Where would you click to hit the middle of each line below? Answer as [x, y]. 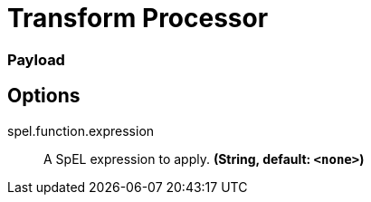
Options [44, 96]
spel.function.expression [81, 130]
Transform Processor [138, 18]
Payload [36, 59]
